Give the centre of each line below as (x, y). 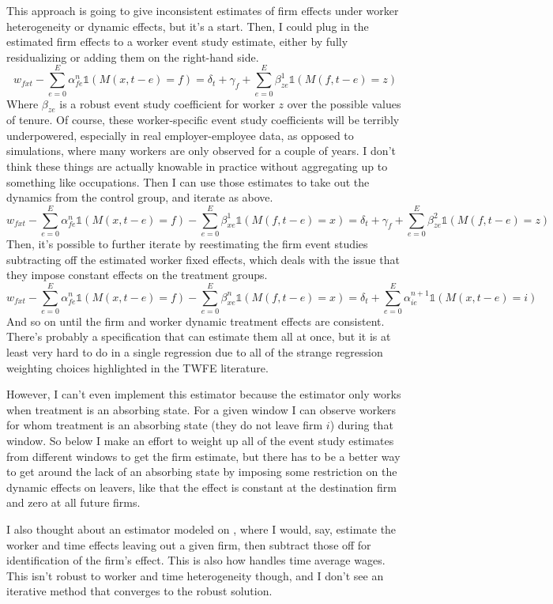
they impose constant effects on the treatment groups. (137, 275)
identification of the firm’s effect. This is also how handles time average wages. (196, 560)
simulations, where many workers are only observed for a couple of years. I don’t (201, 151)
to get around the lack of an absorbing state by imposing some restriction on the (202, 472)
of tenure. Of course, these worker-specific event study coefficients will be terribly (203, 120)
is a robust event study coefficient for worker (167, 103)
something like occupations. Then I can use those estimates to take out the (188, 181)
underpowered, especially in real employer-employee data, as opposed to (180, 135)
